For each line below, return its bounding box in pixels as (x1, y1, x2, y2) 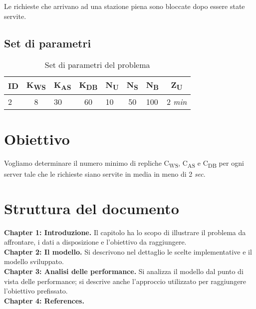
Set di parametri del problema (44, 59, 150, 71)
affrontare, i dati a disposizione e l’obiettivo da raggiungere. (4, 237, 187, 247)
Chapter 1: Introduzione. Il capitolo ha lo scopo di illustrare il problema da (4, 227, 246, 237)
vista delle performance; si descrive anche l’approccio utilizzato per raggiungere (4, 276, 247, 286)
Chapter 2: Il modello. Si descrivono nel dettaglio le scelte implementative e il (4, 246, 252, 257)
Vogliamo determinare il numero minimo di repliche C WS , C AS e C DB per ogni (4, 157, 244, 169)
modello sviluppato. (4, 256, 64, 267)
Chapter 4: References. (4, 295, 84, 306)
